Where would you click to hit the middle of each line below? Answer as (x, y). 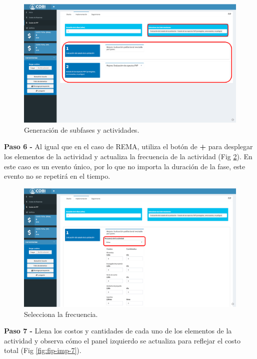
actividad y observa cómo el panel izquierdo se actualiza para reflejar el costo (122, 340)
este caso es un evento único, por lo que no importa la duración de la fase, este (125, 166)
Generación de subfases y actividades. (82, 129)
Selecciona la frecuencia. (61, 314)
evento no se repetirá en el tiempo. (57, 176)
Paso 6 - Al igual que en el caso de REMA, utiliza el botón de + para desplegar (128, 146)
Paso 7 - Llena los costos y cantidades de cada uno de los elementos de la (118, 331)
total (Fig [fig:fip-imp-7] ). (43, 350)
